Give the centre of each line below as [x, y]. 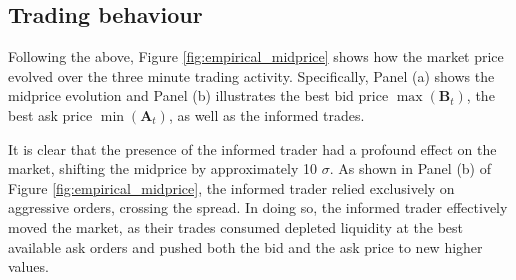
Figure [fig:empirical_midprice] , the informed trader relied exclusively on [231, 187]
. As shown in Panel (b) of [410, 168]
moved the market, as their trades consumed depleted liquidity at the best [236, 226]
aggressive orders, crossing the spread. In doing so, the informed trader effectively [258, 207]
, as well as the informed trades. [266, 114]
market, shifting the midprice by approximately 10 [162, 168]
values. [28, 266]
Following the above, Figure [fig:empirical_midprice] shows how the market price [256, 56]
